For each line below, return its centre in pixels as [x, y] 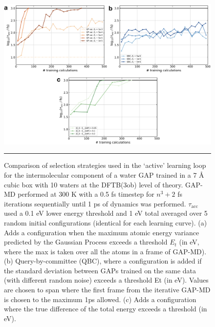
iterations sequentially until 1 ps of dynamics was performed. [95, 203]
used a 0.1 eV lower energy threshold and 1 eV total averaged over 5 [106, 213]
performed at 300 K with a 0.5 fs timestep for [86, 194]
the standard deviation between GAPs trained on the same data [100, 270]
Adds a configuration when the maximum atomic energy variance [102, 232]
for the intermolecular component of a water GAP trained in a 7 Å [104, 174]
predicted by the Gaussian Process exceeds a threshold [86, 242]
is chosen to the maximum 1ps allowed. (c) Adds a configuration [100, 299]
